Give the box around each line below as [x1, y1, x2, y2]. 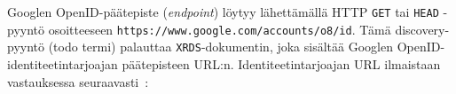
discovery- [395, 20, 450, 38]
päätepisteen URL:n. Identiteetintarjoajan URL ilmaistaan [122, 54, 441, 73]
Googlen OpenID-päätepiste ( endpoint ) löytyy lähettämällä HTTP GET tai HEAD [7, 3, 439, 20]
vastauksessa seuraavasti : [7, 72, 149, 90]
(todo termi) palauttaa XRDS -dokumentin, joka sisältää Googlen [48, 37, 393, 56]
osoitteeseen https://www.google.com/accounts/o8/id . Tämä [48, 20, 391, 38]
